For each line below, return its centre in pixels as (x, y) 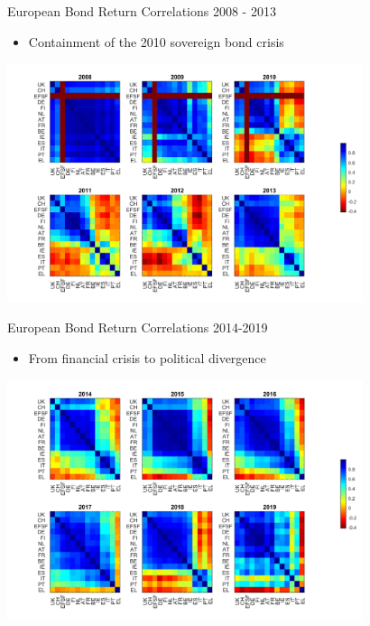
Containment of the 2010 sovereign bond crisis (156, 41)
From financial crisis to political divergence (147, 357)
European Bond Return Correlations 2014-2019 (138, 327)
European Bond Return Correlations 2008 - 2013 (142, 11)
